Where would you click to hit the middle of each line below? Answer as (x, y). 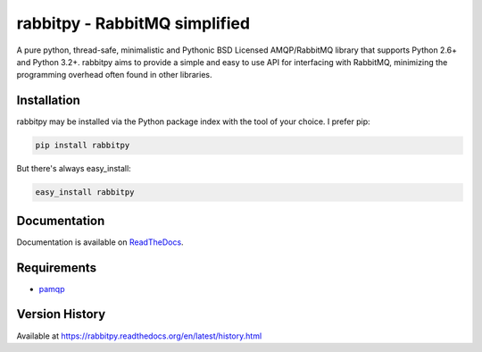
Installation (48, 101)
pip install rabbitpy (83, 146)
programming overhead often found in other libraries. (114, 75)
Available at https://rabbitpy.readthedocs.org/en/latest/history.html (139, 336)
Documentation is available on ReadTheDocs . (100, 242)
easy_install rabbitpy (85, 193)
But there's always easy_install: (74, 169)
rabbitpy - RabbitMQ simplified (133, 23)
